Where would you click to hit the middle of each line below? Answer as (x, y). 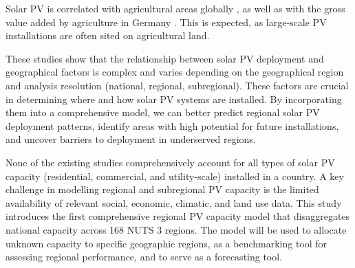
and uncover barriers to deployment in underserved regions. (131, 139)
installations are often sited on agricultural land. (108, 35)
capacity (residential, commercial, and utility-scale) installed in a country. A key (175, 176)
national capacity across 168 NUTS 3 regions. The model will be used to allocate (176, 229)
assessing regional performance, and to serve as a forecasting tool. (144, 257)
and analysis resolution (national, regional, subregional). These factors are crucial (177, 85)
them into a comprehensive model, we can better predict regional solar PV (163, 112)
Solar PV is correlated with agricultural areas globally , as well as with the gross (175, 8)
